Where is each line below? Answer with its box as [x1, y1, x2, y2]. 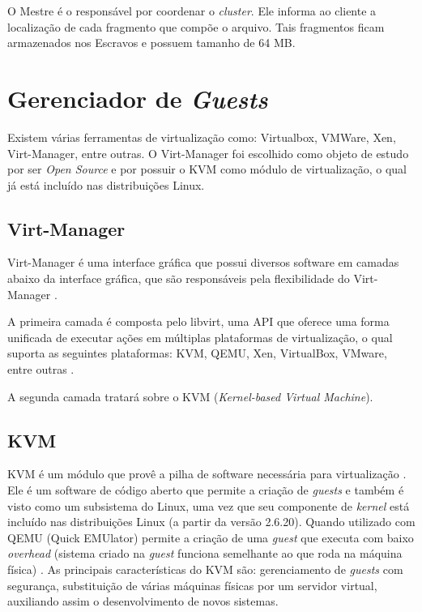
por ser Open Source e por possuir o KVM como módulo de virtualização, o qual [7, 160, 407, 178]
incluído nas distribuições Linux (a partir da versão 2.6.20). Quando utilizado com [7, 513, 416, 530]
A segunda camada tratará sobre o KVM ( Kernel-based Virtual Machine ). [7, 387, 373, 404]
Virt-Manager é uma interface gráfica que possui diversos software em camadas [7, 254, 399, 271]
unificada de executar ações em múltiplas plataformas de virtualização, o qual [7, 328, 393, 345]
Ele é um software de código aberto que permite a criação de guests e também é [7, 481, 404, 499]
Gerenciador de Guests [7, 81, 268, 115]
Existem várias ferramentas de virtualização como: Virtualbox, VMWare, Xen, [7, 128, 396, 145]
